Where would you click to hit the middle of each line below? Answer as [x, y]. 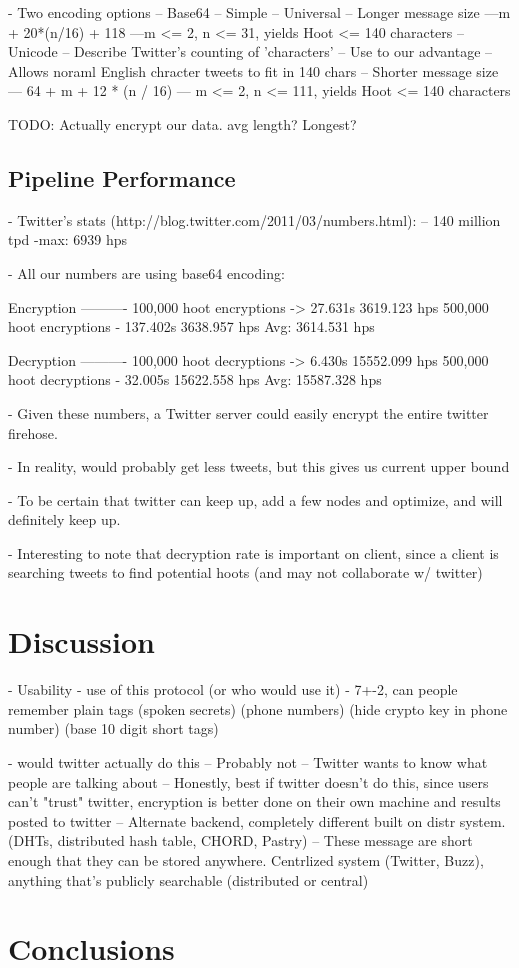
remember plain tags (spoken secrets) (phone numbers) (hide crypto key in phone [258, 708]
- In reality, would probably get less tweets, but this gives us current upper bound [259, 466]
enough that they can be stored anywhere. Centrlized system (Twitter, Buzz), [246, 859]
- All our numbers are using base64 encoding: [146, 272]
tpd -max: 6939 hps [68, 239]
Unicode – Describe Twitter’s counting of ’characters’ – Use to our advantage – [250, 51]
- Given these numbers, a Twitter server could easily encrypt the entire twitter [248, 412]
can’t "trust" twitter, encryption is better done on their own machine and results [254, 801]
